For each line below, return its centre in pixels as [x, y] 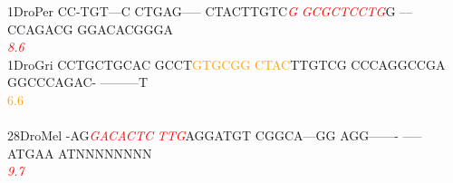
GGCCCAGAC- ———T [78, 82]
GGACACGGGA [125, 29]
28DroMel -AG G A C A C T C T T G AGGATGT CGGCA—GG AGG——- [203, 135]
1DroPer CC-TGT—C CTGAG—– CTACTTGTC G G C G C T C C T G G [202, 11]
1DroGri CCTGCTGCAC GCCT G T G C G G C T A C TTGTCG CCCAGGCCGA [226, 64]
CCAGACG [40, 29]
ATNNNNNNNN [105, 153]
